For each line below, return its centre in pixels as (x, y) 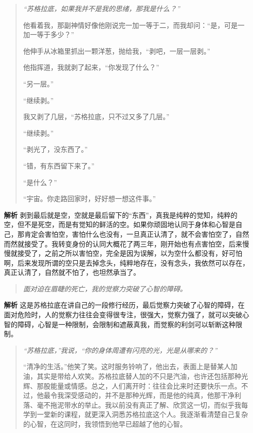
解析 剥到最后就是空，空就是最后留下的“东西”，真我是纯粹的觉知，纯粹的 (121, 215)
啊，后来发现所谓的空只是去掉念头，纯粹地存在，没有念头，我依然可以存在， (126, 262)
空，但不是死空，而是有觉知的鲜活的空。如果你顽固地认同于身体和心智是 (120, 224)
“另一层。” (38, 83)
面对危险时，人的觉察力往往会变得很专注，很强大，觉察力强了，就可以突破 (123, 315)
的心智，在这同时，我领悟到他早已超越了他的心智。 (105, 424)
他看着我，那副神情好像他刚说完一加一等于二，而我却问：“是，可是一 (134, 25)
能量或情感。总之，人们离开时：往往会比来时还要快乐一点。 (146, 385)
